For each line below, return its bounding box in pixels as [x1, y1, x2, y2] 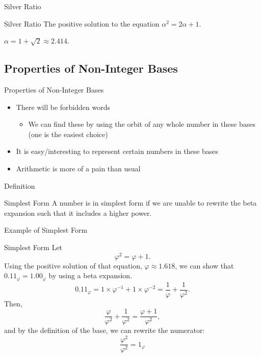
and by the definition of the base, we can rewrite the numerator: [4, 325, 205, 336]
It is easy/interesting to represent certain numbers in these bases [16, 146, 219, 157]
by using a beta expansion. [48, 270, 133, 281]
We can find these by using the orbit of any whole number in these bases [28, 119, 255, 129]
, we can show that [175, 260, 234, 271]
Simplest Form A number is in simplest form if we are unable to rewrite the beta [4, 197, 257, 208]
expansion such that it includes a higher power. [4, 207, 152, 218]
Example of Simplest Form [4, 225, 88, 235]
